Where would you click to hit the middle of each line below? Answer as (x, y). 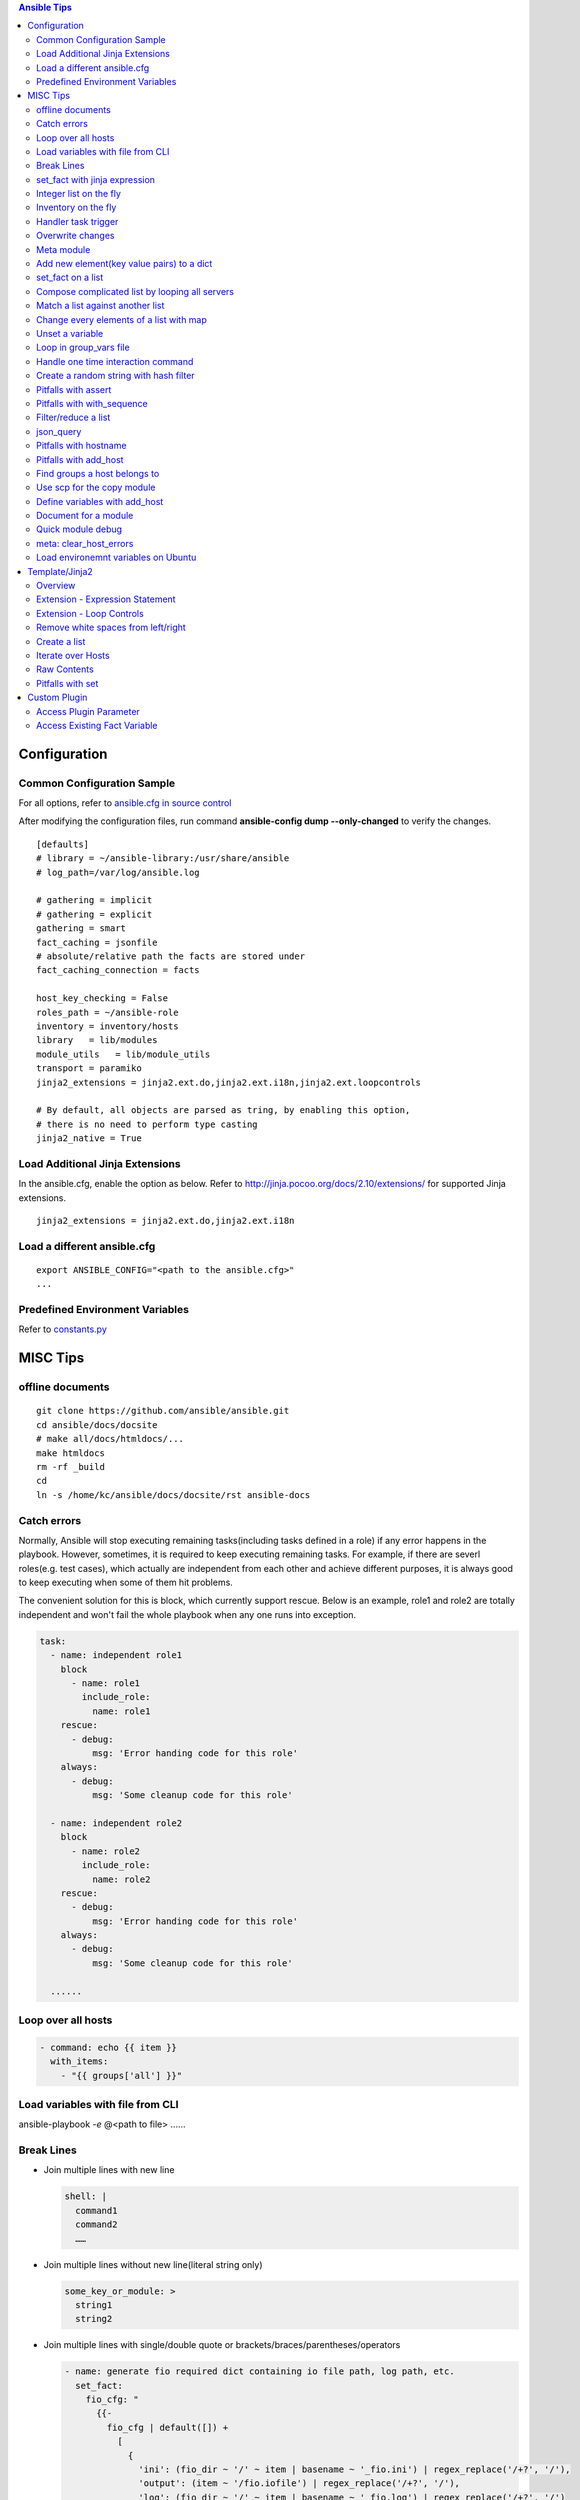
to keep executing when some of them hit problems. (126, 1582)
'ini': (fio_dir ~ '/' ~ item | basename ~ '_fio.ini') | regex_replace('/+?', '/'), (354, 2469)
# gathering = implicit (94, 900)
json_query (59, 431)
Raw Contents (65, 669)
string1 (94, 2304)
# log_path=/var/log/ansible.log (118, 872)
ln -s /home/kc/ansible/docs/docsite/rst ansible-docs (173, 1494)
